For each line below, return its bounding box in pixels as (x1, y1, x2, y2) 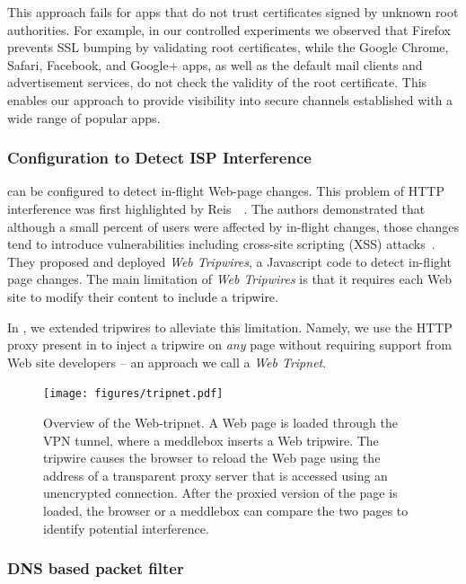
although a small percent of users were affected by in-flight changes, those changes (7, 217, 459, 235)
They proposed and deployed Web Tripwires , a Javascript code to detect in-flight (7, 252, 452, 270)
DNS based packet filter (7, 557, 184, 580)
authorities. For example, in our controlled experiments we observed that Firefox (7, 20, 452, 39)
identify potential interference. (43, 518, 209, 537)
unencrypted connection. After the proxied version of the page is (43, 483, 398, 502)
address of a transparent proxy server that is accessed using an (43, 465, 388, 484)
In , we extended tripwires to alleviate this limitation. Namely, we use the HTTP (7, 317, 453, 336)
